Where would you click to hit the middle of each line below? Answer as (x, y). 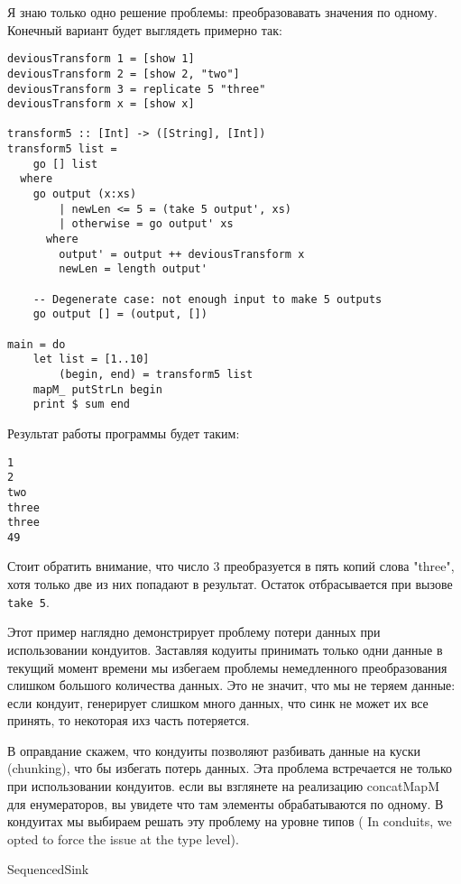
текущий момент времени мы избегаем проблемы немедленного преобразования (227, 667)
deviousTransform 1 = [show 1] (101, 59)
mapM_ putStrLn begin (97, 389)
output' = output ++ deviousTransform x (182, 254)
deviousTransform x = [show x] (101, 104)
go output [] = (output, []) (120, 314)
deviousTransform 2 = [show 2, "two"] (124, 74)
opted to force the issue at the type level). (123, 838)
